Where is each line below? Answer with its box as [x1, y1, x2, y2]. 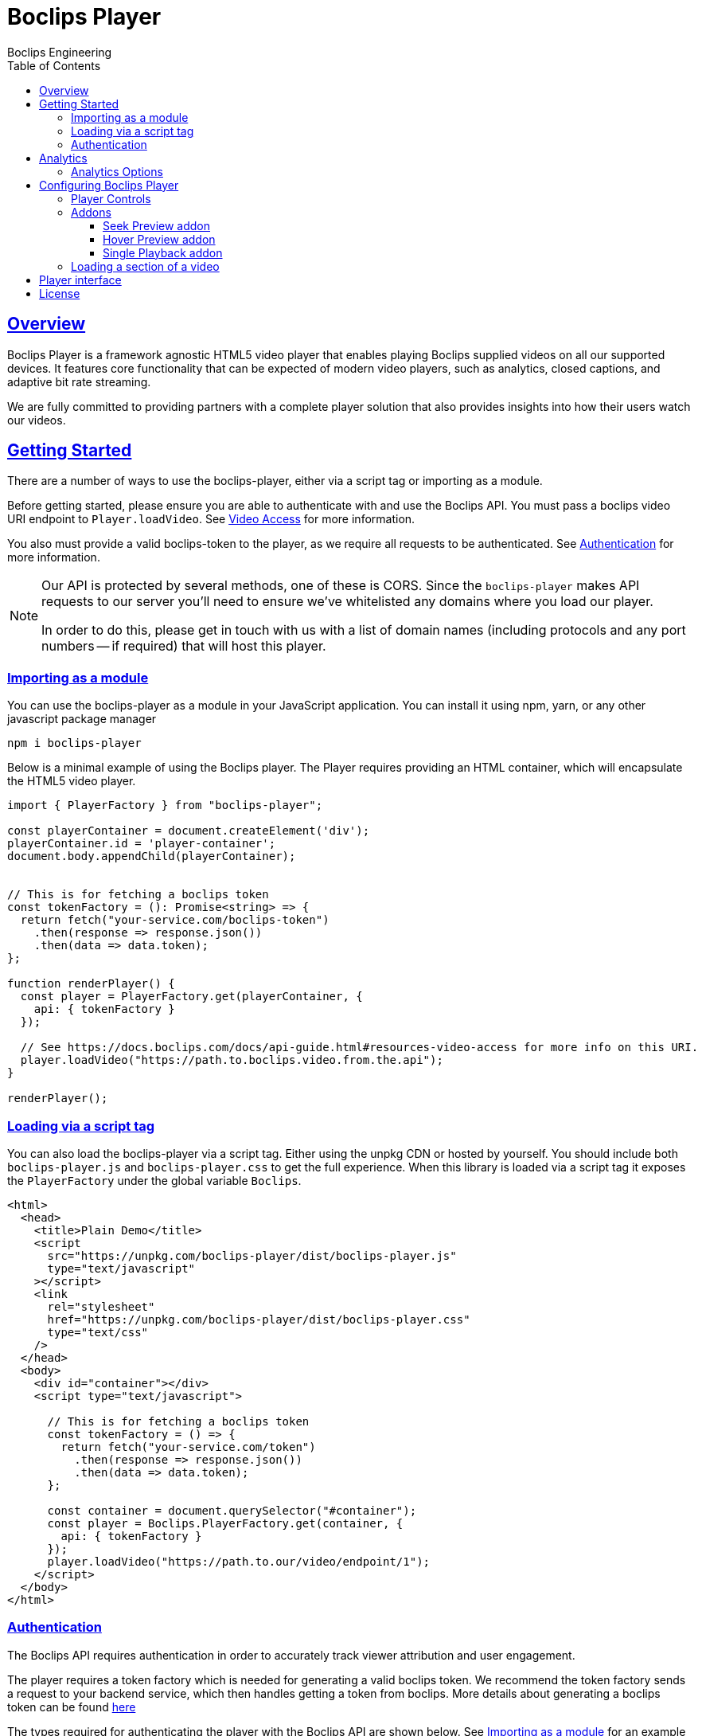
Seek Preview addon [103, 218, 211, 233]
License [39, 286, 80, 300]
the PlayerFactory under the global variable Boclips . [7, 1173, 302, 1187]
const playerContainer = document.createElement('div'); [7, 824, 370, 838]
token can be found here [7, 1699, 136, 1714]
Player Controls [71, 191, 151, 205]
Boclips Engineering [7, 45, 112, 59]
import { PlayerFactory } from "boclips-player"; [7, 799, 323, 812]
